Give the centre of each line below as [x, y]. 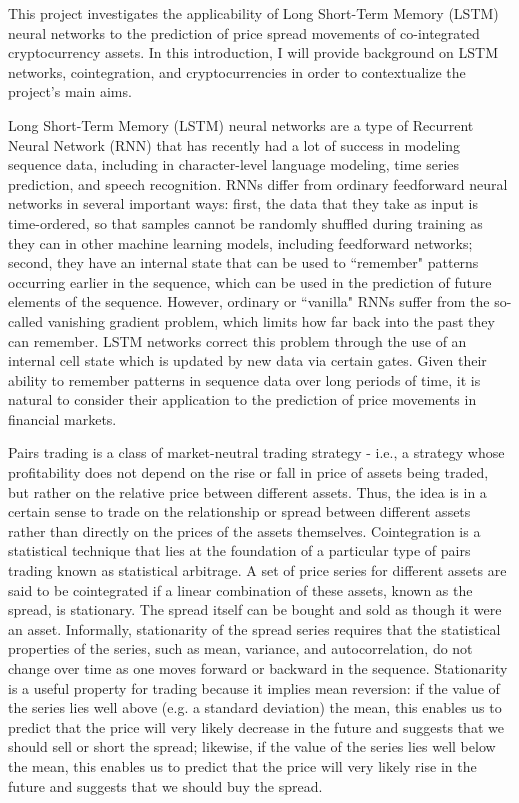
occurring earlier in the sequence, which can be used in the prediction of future [250, 281]
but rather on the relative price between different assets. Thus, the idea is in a [247, 491]
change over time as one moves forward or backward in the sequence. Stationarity [258, 668]
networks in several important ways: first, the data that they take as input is [243, 203]
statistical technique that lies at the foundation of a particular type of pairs [239, 550]
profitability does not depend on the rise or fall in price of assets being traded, [248, 472]
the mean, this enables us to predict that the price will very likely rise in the [242, 765]
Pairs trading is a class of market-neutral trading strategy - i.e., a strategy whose [256, 452]
